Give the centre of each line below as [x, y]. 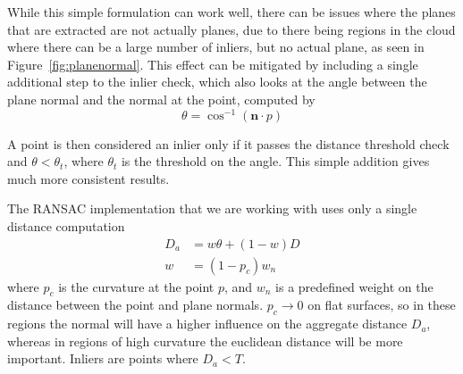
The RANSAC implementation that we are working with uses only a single [212, 208]
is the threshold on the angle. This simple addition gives [275, 161]
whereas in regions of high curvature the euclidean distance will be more [205, 341]
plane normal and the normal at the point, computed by [161, 99]
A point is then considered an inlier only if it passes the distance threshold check [228, 143]
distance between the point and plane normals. [135, 305]
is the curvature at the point [136, 286]
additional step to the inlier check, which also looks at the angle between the [217, 82]
